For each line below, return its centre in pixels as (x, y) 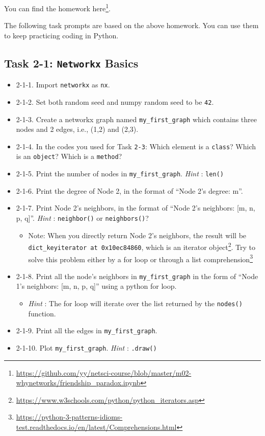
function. (42, 313)
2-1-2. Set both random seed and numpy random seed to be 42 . (115, 101)
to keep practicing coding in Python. (61, 35)
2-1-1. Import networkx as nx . (63, 85)
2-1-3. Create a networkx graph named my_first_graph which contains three (137, 119)
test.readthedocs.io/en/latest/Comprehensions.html (96, 427)
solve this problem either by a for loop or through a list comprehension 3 (140, 258)
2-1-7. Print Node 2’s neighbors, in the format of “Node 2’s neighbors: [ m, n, (136, 208)
